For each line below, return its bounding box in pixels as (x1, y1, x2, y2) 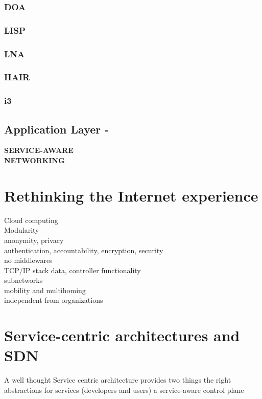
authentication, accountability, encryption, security (4, 245, 163, 255)
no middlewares (4, 255, 53, 265)
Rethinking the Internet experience (4, 185, 258, 206)
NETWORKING (4, 155, 65, 166)
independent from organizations (4, 295, 103, 305)
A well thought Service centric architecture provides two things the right (4, 374, 231, 385)
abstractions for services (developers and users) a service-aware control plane (4, 384, 244, 395)
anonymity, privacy (4, 234, 64, 245)
